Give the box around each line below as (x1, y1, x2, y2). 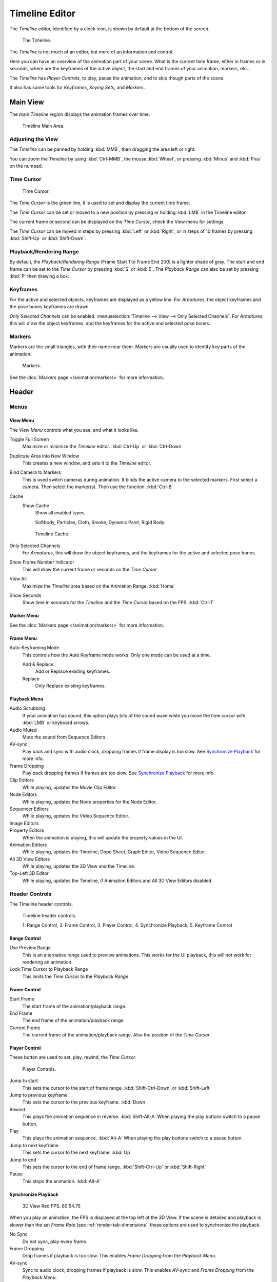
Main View (9, 97, 44, 106)
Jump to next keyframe (9, 1142, 59, 1148)
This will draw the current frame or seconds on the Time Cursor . (22, 566, 159, 572)
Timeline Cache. (35, 531, 70, 537)
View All (9, 576, 27, 582)
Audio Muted (9, 727, 37, 733)
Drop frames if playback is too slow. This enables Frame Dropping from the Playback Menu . (22, 1253, 216, 1259)
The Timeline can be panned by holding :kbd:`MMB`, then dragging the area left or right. (9, 146, 196, 152)
